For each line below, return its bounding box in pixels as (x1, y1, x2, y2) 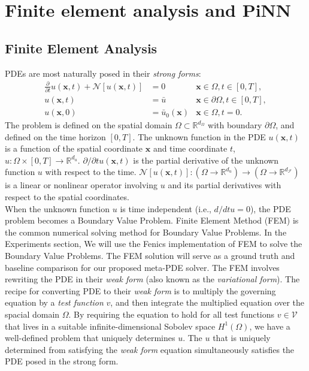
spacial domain (5, 308, 60, 320)
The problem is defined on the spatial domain (5, 119, 172, 131)
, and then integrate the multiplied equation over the (110, 296, 304, 309)
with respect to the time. (45, 165, 137, 178)
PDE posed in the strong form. (5, 355, 119, 367)
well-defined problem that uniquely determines (5, 331, 175, 344)
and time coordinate (153, 142, 228, 155)
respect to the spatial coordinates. (5, 191, 129, 203)
